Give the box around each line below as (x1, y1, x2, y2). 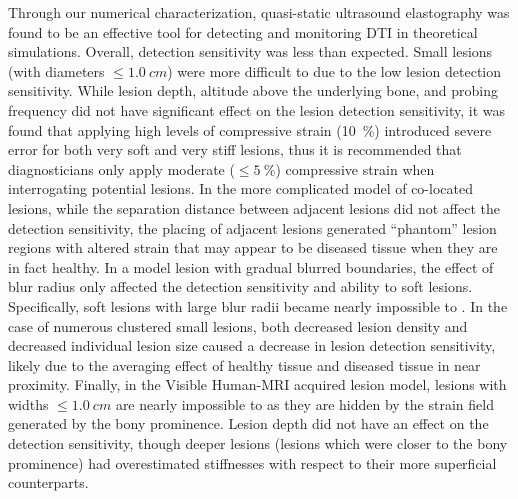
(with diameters (8, 60, 105, 81)
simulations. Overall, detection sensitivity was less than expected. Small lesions (8, 41, 493, 62)
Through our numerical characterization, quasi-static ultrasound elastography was (8, 2, 510, 22)
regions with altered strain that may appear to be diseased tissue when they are (8, 237, 498, 258)
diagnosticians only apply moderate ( (8, 158, 235, 179)
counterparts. (8, 472, 89, 493)
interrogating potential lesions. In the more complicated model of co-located (8, 178, 473, 199)
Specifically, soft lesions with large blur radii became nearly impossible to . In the (8, 295, 508, 316)
